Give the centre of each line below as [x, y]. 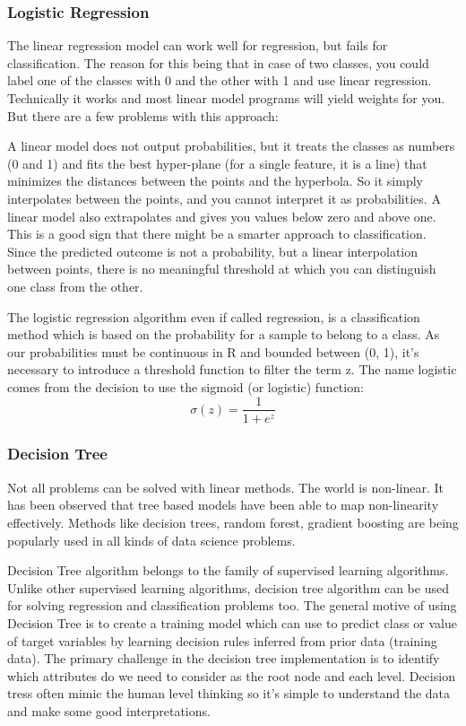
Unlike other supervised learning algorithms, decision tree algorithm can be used [228, 587]
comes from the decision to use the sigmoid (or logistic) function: [186, 386]
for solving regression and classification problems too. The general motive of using [232, 605]
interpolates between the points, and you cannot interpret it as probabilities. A [224, 198]
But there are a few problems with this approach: [143, 115]
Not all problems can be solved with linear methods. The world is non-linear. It [225, 487]
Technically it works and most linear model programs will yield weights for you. [226, 98]
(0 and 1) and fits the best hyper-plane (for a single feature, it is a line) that [217, 163]
